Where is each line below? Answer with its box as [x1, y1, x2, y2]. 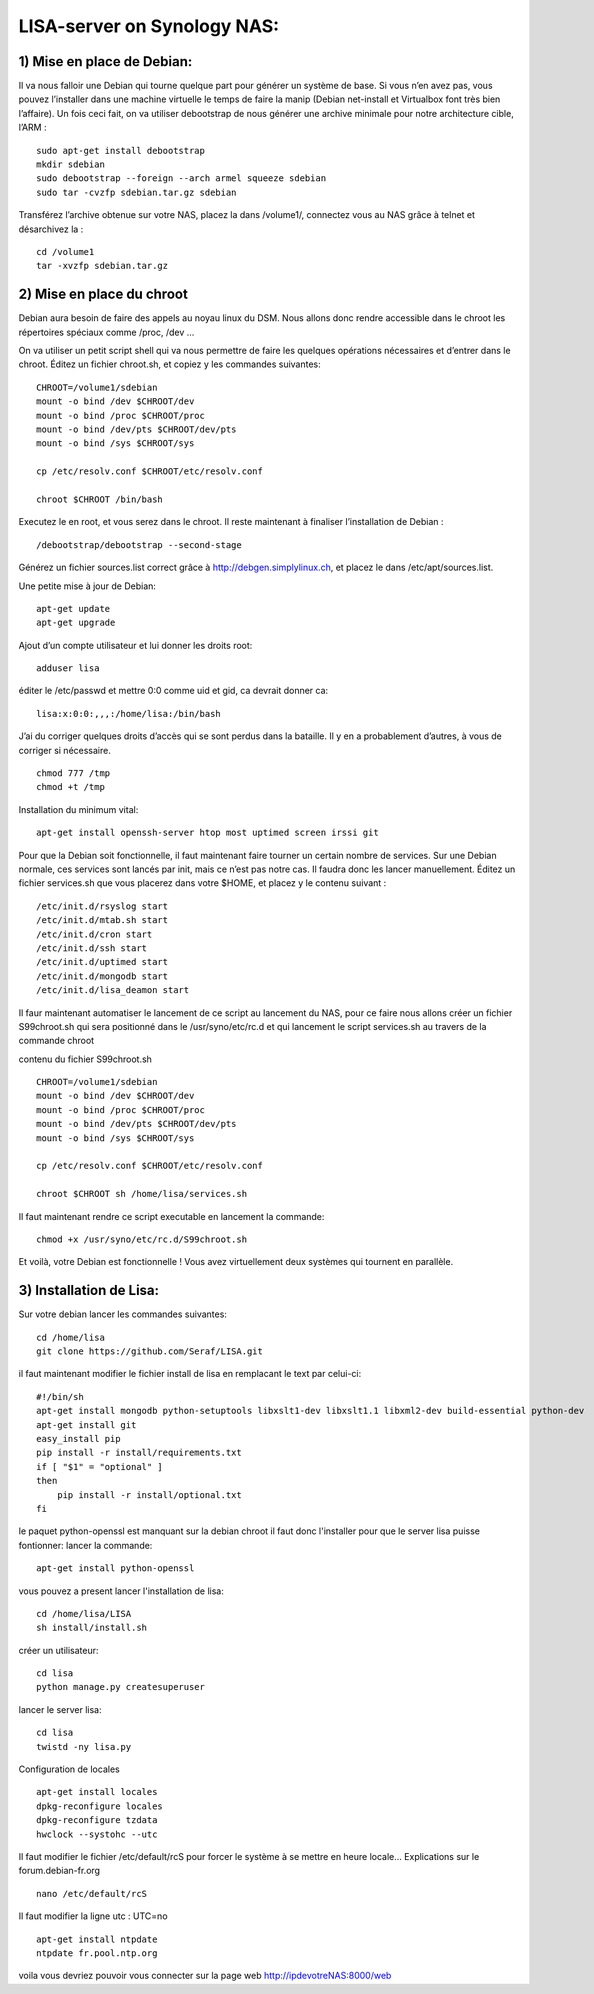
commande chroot [18, 1035, 95, 1047]
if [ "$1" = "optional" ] [36, 1461, 164, 1472]
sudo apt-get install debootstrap [36, 145, 205, 156]
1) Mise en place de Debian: [18, 53, 193, 70]
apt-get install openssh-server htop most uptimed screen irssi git [36, 827, 379, 839]
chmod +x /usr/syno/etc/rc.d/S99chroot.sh [36, 1233, 248, 1245]
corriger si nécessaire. [18, 744, 112, 756]
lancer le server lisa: [18, 1703, 102, 1715]
